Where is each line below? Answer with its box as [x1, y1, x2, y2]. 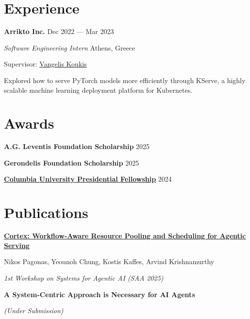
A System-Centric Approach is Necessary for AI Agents [4, 289, 195, 299]
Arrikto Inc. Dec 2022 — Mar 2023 [4, 26, 114, 36]
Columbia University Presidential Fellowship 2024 [4, 174, 172, 184]
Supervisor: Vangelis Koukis [4, 59, 87, 69]
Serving [4, 240, 30, 250]
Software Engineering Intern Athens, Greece [4, 42, 135, 52]
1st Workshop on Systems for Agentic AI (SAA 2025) [4, 272, 164, 283]
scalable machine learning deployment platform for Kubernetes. [4, 84, 193, 95]
